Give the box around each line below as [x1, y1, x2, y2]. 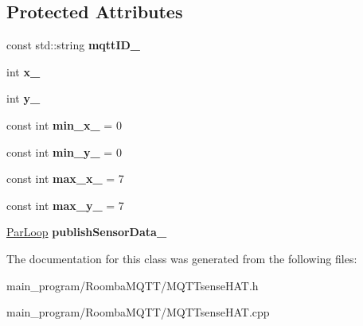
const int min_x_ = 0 [6, 116, 122, 133]
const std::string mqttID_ [6, 37, 140, 53]
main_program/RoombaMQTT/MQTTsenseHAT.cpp [6, 304, 270, 320]
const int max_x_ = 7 [6, 170, 124, 187]
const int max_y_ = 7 [6, 196, 124, 213]
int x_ [6, 63, 41, 80]
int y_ [6, 90, 41, 107]
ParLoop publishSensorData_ [6, 223, 167, 240]
